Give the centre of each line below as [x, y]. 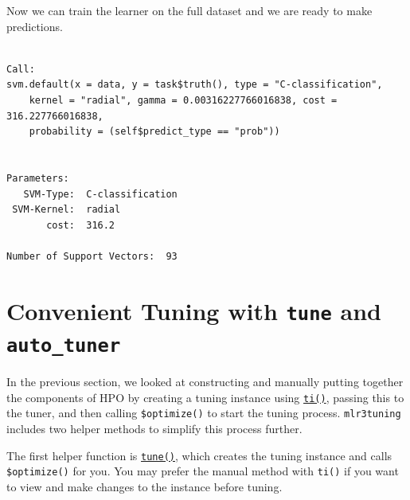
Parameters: [38, 178]
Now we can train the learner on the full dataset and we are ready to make [189, 10]
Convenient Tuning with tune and [194, 310]
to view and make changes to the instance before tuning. [144, 486]
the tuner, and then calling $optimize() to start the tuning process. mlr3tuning [204, 413]
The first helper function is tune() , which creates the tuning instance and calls [199, 455]
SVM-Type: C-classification [100, 194]
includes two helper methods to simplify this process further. [154, 428]
